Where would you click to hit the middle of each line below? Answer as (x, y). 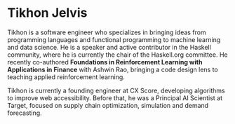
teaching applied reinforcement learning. (66, 77)
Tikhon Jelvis (47, 13)
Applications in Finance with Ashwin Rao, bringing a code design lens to (113, 69)
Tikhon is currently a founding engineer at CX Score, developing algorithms (116, 90)
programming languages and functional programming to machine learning (114, 39)
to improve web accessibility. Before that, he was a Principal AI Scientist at (115, 98)
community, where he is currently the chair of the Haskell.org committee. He (117, 55)
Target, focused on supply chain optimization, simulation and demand (108, 105)
